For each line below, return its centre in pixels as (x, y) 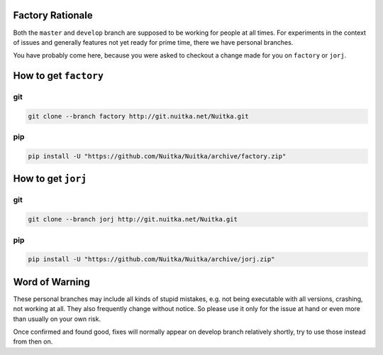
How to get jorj (50, 179)
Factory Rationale (53, 15)
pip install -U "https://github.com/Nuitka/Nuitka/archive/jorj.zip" (151, 260)
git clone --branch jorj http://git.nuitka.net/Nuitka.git (133, 219)
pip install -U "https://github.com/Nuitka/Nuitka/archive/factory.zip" (157, 156)
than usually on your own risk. (57, 319)
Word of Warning (51, 282)
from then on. (33, 342)
